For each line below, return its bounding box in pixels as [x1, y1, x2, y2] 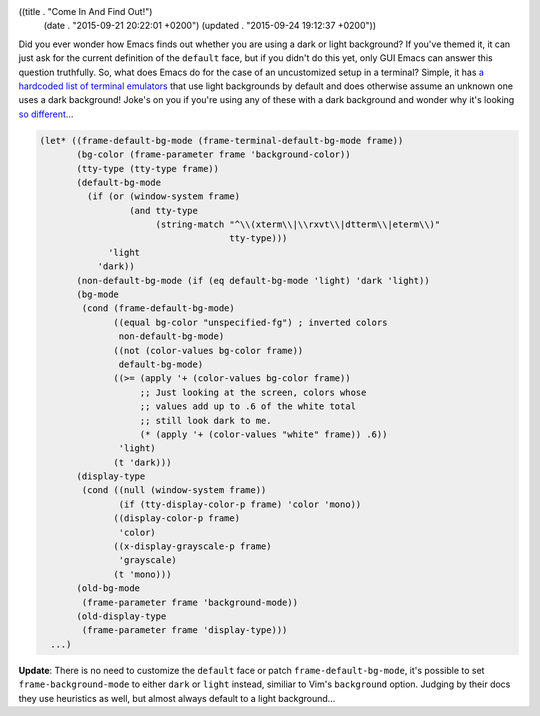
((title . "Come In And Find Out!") [18, 6, 153, 17]
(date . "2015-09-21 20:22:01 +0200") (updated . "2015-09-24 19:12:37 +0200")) [43, 20, 377, 32]
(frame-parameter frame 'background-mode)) [81, 596, 299, 608]
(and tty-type [128, 205, 199, 216]
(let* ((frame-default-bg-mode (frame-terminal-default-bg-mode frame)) [39, 135, 404, 146]
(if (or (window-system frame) [86, 191, 240, 202]
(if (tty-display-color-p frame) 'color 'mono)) [118, 498, 362, 510]
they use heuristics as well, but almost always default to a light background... [18, 692, 336, 704]
